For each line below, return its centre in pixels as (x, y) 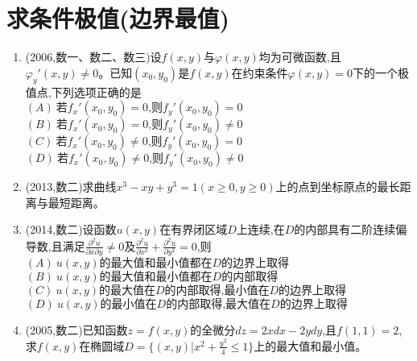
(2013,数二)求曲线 (71, 187)
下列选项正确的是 (96, 91)
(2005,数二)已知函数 (76, 330)
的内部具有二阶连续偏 (351, 229)
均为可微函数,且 (300, 57)
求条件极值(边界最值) (118, 18)
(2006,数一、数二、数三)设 (93, 57)
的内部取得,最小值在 (217, 291)
